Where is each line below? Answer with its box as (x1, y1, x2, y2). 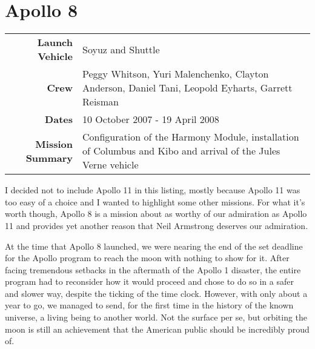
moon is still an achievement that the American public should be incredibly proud (5, 322, 310, 335)
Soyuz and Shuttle (82, 42, 160, 56)
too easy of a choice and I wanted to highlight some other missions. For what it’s (5, 195, 305, 208)
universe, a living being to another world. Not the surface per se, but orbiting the (5, 311, 308, 324)
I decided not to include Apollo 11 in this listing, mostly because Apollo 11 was (5, 184, 300, 196)
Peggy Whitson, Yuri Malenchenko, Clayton (82, 67, 269, 81)
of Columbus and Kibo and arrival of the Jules (82, 144, 280, 158)
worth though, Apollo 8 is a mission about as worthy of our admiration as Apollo (5, 207, 307, 220)
